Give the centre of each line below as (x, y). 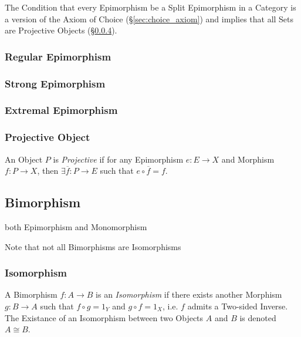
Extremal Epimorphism (61, 110)
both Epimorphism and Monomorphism (76, 226)
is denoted (258, 317)
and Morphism (248, 159)
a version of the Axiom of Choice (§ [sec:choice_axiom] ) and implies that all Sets (149, 18)
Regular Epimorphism (58, 56)
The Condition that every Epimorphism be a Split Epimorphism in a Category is (150, 7)
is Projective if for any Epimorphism (118, 159)
